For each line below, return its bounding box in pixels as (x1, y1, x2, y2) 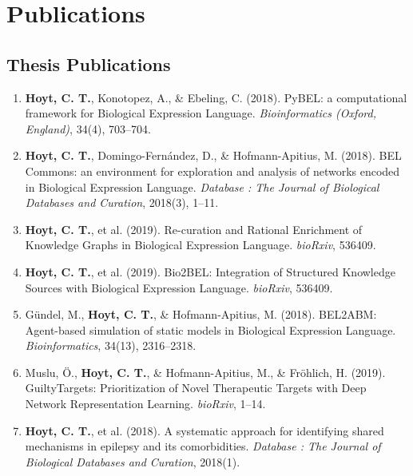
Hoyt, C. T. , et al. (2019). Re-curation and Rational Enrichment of (25, 220, 363, 237)
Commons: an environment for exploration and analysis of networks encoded (25, 162, 400, 179)
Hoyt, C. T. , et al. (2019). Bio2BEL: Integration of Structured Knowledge (25, 263, 395, 280)
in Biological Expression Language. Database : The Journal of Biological (25, 178, 379, 195)
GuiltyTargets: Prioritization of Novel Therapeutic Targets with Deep (25, 379, 367, 396)
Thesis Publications (6, 51, 171, 76)
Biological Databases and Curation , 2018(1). (25, 453, 240, 470)
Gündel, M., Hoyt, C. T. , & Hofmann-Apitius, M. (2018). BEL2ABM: (25, 306, 377, 323)
